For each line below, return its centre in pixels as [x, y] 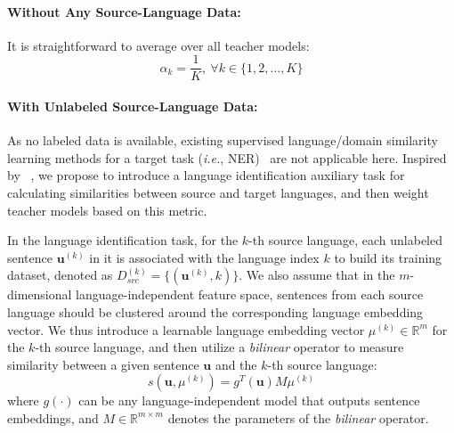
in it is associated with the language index [204, 257]
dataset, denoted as [60, 275]
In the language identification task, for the [123, 240]
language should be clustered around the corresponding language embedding [215, 312]
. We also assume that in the [317, 275]
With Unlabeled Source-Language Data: [133, 106]
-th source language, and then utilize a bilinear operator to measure [219, 347]
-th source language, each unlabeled [346, 240]
